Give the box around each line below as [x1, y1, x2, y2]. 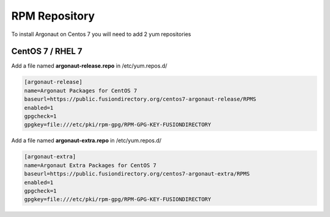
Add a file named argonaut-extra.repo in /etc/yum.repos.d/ [11, 137, 162, 144]
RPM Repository [11, 9, 95, 23]
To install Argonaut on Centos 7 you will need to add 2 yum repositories [11, 30, 192, 38]
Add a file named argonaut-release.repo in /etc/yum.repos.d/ [11, 62, 167, 69]
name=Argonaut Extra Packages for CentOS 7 [24, 162, 157, 169]
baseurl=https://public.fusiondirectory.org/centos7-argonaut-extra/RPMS [24, 171, 250, 177]
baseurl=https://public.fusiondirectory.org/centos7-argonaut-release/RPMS [24, 96, 257, 103]
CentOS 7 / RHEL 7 [11, 46, 82, 57]
